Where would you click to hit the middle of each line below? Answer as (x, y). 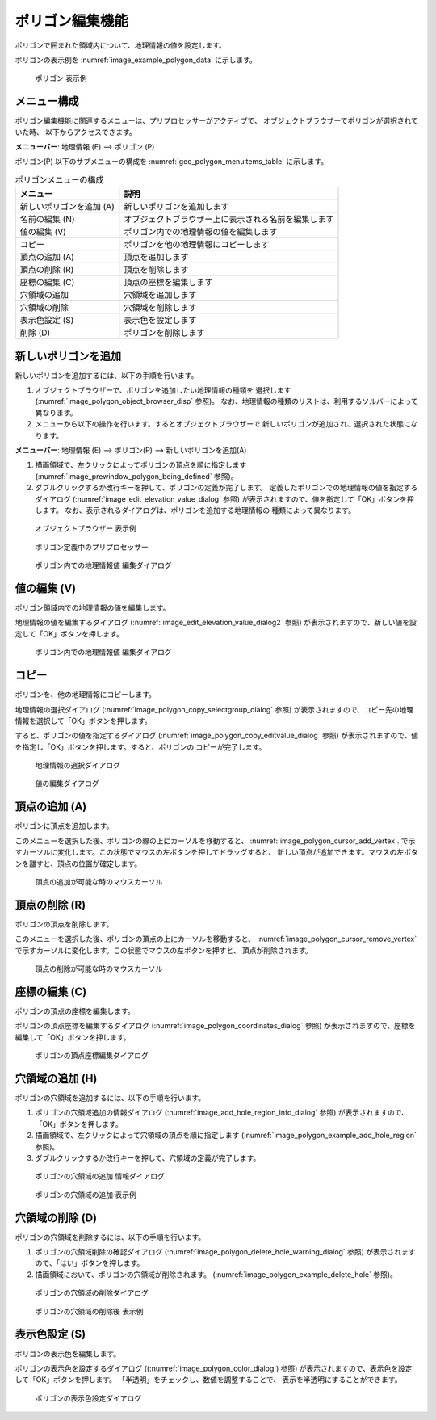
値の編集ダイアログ (67, 784)
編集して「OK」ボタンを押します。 (73, 1037)
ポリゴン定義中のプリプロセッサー (92, 547)
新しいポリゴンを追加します (176, 207)
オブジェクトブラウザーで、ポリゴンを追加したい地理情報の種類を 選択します (163, 390)
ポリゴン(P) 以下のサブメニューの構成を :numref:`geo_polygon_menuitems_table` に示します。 (172, 162)
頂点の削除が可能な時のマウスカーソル (99, 968)
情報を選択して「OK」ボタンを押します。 (84, 721)
